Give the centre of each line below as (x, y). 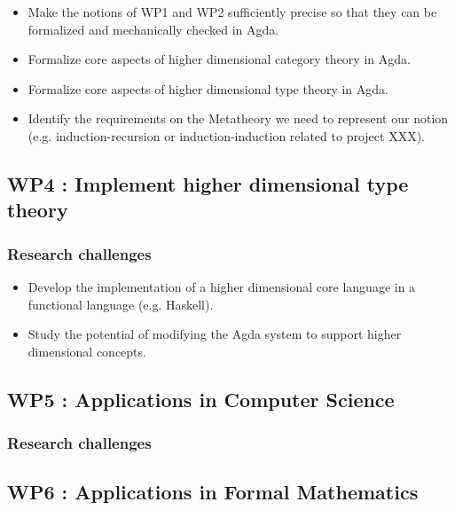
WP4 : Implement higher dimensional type (208, 183)
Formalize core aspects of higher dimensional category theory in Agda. (219, 59)
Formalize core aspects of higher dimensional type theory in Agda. (208, 88)
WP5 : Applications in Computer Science (201, 399)
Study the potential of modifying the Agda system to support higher (215, 334)
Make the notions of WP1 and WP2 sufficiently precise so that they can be (232, 12)
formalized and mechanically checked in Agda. (153, 29)
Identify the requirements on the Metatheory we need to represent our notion (238, 118)
